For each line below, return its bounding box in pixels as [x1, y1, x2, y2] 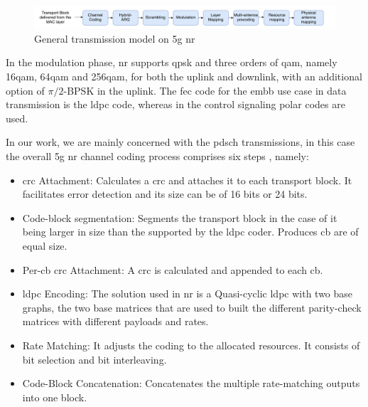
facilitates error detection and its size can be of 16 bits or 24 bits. [22, 186, 308, 201]
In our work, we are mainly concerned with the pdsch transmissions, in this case [6, 134, 355, 149]
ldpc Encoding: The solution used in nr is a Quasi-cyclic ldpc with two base [22, 286, 353, 301]
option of [6, 83, 45, 97]
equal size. [22, 238, 67, 253]
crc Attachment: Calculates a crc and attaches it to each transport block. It [22, 172, 352, 187]
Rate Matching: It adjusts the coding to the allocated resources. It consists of [22, 337, 360, 352]
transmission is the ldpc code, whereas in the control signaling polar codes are [6, 97, 345, 112]
